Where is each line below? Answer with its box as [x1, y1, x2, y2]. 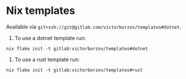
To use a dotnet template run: [14, 34, 86, 41]
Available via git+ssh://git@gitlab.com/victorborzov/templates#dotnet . [6, 23, 181, 30]
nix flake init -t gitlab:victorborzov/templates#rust [6, 67, 143, 73]
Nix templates [6, 4, 75, 17]
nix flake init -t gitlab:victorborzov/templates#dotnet [6, 45, 148, 52]
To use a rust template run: [14, 56, 80, 63]
